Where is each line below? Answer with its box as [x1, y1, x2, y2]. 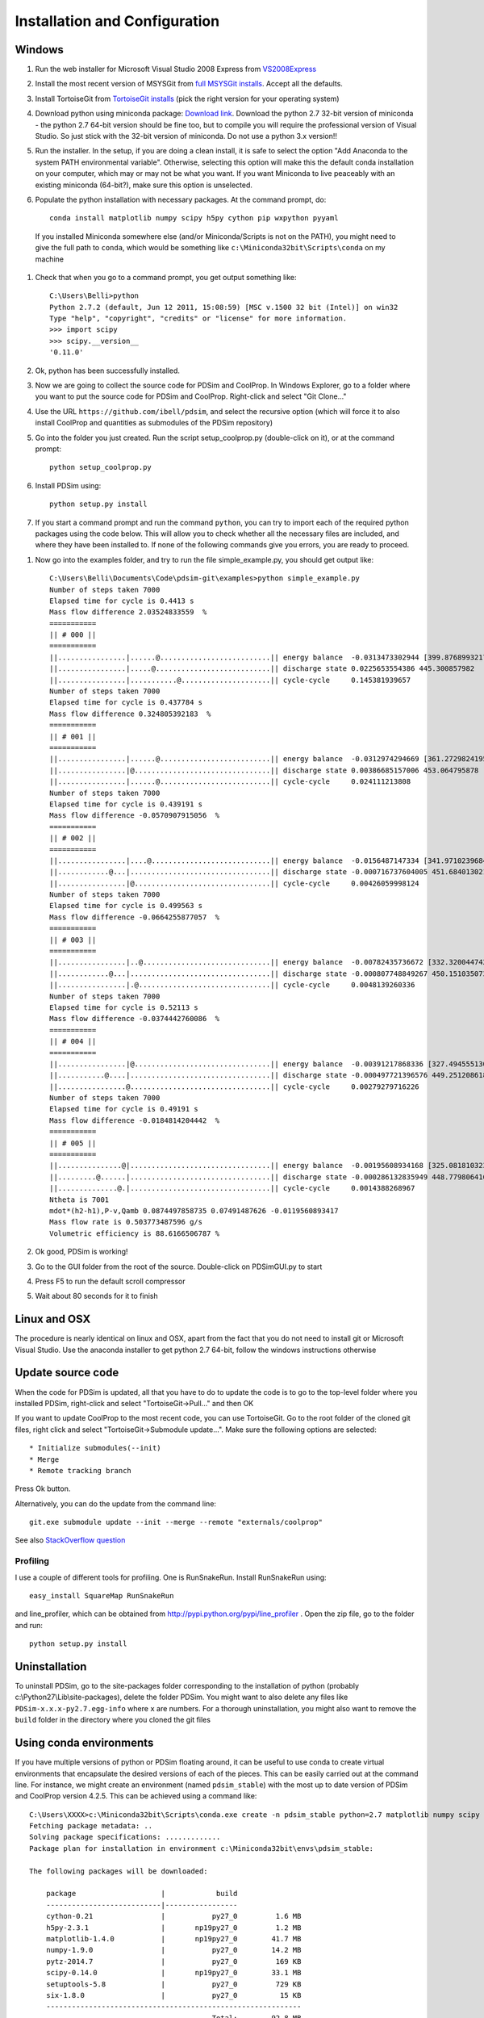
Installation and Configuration [15, 12, 220, 30]
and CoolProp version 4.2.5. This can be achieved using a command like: [15, 1791, 257, 1801]
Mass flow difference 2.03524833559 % [49, 608, 207, 617]
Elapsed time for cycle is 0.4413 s [49, 596, 194, 605]
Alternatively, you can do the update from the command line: [15, 1498, 217, 1509]
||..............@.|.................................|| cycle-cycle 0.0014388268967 [49, 1183, 415, 1193]
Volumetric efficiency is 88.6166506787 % [49, 1229, 220, 1238]
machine [35, 254, 65, 264]
